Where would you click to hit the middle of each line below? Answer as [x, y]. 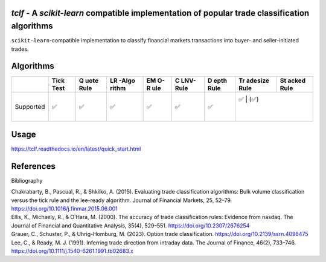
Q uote [89, 80]
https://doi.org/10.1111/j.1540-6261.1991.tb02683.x [72, 251]
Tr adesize [254, 80]
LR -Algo [123, 80]
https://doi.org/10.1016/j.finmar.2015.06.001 [64, 208]
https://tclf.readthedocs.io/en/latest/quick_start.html [76, 149]
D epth [217, 80]
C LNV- [186, 80]
